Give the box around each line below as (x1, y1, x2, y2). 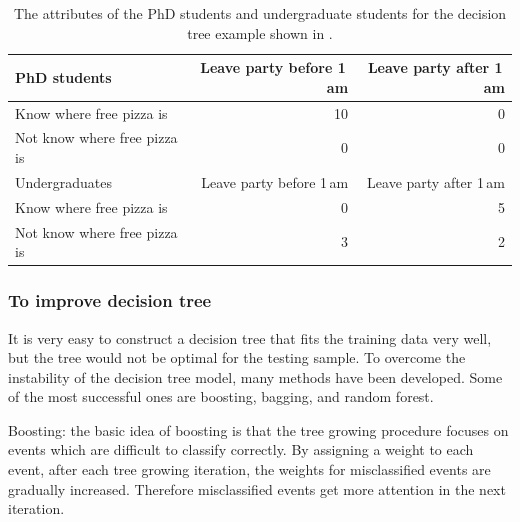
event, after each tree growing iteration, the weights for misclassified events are (8, 459, 491, 480)
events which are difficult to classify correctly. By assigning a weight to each (8, 439, 474, 460)
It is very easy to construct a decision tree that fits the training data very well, (8, 327, 492, 348)
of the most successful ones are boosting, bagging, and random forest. (8, 386, 434, 407)
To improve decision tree (8, 288, 212, 313)
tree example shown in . (187, 22, 333, 43)
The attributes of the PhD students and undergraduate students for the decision (13, 3, 507, 23)
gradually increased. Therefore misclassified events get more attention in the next (8, 478, 506, 499)
